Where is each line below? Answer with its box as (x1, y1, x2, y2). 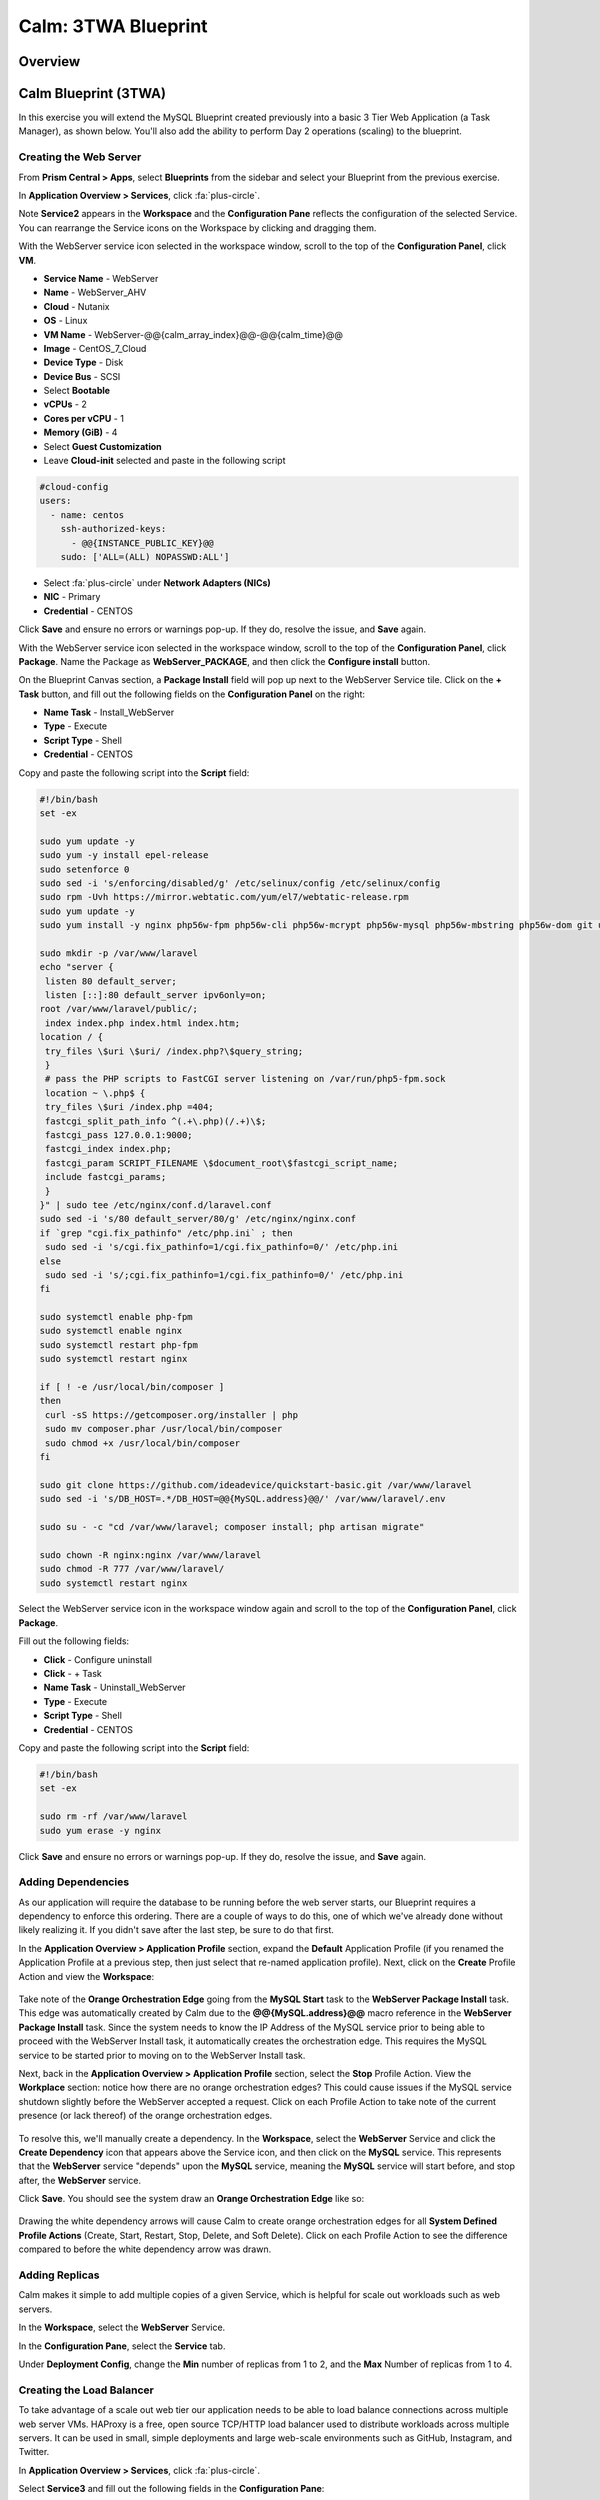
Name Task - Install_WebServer (43, 706, 175, 719)
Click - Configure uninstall (43, 1653, 152, 1665)
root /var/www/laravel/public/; (39, 1003, 199, 1015)
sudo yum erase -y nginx (39, 1825, 162, 1836)
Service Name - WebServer (43, 272, 159, 284)
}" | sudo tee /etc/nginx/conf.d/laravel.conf (39, 1199, 272, 1210)
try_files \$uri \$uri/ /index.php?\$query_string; (45, 1045, 304, 1057)
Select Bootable (43, 385, 110, 397)
